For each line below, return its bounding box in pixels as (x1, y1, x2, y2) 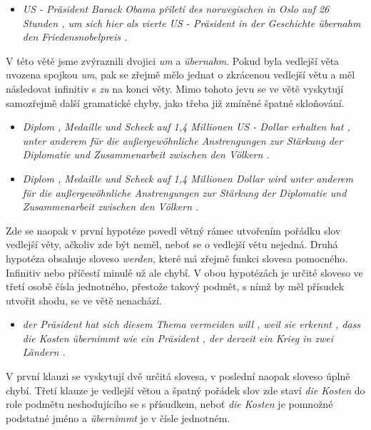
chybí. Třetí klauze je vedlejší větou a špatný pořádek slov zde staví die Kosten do (6, 382, 365, 397)
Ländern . (22, 344, 66, 359)
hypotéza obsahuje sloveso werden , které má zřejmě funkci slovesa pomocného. (6, 250, 348, 265)
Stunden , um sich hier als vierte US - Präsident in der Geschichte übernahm (22, 15, 361, 30)
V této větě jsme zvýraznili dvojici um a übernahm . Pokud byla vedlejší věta (6, 53, 340, 68)
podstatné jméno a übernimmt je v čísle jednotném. (6, 410, 230, 425)
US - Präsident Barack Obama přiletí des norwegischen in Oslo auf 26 (22, 1, 330, 16)
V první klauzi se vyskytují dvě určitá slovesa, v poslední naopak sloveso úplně (6, 369, 350, 384)
